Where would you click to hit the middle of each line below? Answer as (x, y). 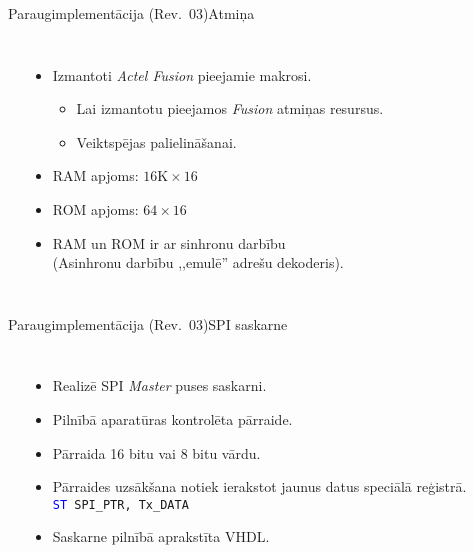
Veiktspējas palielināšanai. (156, 141)
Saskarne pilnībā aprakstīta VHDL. (161, 536)
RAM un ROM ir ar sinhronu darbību (169, 242)
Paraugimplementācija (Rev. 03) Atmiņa (131, 13)
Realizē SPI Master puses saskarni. (159, 385)
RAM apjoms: (95, 175)
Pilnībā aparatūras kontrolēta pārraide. (172, 418)
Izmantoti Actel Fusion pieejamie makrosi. (182, 74)
